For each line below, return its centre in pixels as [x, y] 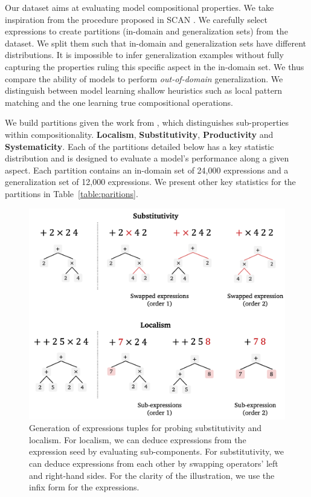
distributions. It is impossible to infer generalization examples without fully [144, 55]
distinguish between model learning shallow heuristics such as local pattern [144, 90]
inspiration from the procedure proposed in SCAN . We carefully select [136, 19]
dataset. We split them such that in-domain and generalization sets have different [155, 43]
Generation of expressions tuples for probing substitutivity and [145, 428]
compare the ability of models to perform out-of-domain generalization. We [144, 78]
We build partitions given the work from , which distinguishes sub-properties [147, 122]
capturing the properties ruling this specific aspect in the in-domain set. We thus [155, 66]
